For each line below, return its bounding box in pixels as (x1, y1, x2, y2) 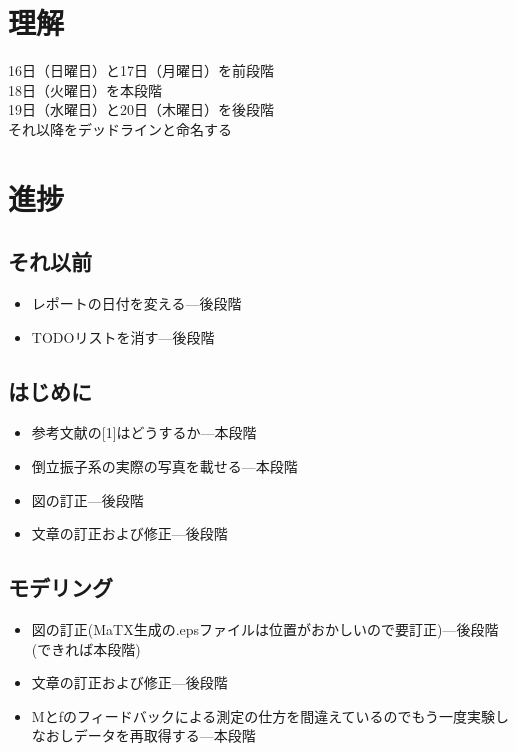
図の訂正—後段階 (31, 489, 144, 510)
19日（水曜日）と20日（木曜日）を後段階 (8, 99, 274, 120)
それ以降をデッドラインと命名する (8, 118, 232, 139)
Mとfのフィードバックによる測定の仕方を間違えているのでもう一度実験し (31, 705, 510, 726)
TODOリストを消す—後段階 (31, 326, 215, 347)
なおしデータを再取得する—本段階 (31, 725, 256, 746)
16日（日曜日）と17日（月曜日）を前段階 (8, 60, 274, 81)
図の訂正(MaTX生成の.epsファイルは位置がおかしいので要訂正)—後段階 (31, 619, 499, 640)
